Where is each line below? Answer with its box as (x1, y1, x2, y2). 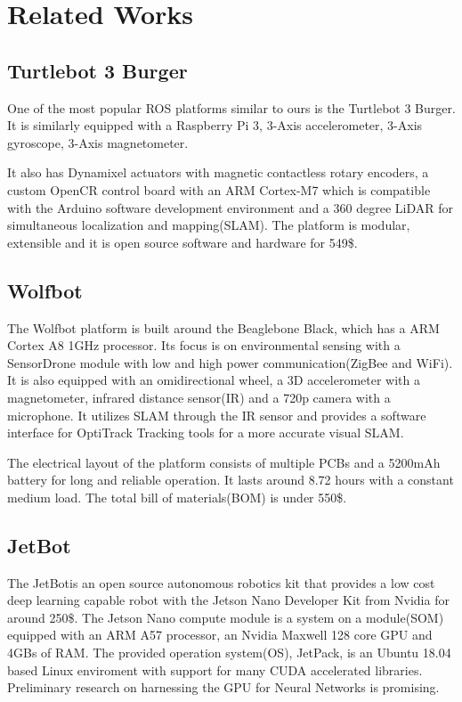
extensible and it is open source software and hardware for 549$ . (7, 233, 358, 251)
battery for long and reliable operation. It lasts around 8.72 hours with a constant (7, 470, 454, 489)
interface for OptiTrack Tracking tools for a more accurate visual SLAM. (7, 423, 404, 442)
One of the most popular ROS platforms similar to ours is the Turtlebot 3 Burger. (7, 98, 456, 117)
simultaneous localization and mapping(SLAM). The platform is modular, (7, 216, 410, 234)
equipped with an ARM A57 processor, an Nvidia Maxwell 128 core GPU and (7, 625, 433, 644)
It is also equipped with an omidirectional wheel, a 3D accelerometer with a (7, 371, 420, 389)
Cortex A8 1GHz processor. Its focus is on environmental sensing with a (7, 336, 401, 355)
